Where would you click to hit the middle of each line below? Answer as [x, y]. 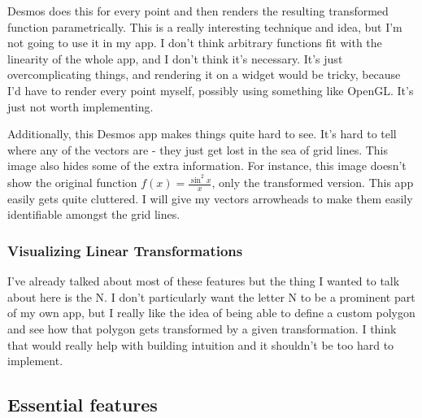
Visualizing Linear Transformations [125, 250]
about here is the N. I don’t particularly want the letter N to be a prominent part [211, 296]
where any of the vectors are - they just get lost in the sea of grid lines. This [198, 149]
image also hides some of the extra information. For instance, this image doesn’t [207, 165]
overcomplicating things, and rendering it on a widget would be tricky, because [204, 74]
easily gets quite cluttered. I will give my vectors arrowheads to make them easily [210, 198]
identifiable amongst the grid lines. [94, 214]
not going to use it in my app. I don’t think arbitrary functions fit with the [195, 43]
